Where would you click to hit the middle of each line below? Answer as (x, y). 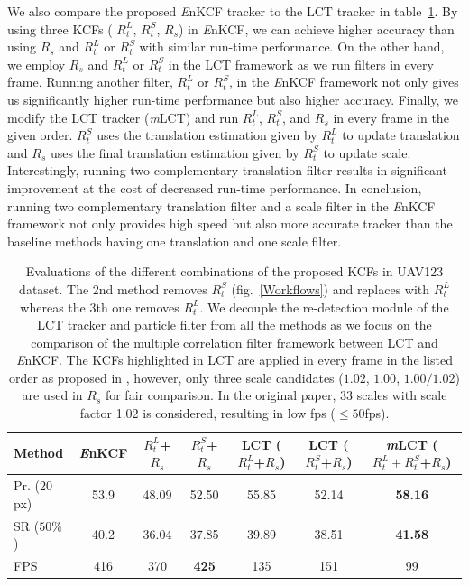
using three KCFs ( (60, 28)
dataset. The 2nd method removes (113, 288)
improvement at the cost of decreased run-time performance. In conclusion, (215, 187)
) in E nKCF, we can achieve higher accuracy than (317, 28)
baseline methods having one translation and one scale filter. (175, 241)
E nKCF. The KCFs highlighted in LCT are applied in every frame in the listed (234, 360)
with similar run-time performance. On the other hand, (292, 47)
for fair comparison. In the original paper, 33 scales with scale (276, 395)
